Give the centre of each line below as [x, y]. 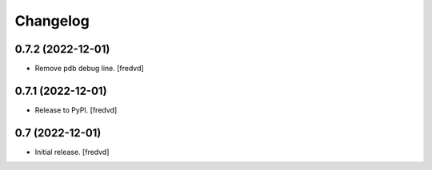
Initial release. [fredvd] [72, 152]
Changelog [52, 21]
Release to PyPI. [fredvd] [76, 110]
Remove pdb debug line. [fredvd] [89, 69]
